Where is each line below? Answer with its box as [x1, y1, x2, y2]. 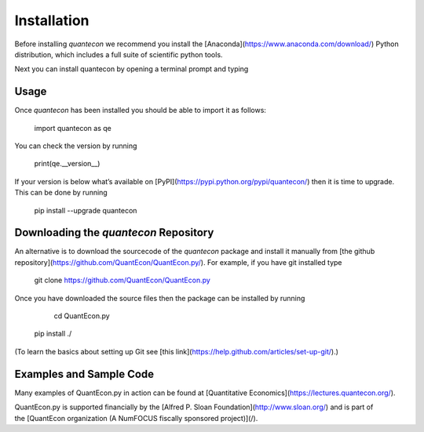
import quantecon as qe [34, 123, 111, 133]
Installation [14, 12, 90, 29]
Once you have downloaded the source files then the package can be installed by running [14, 293, 305, 303]
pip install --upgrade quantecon [34, 205, 137, 215]
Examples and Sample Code [14, 367, 155, 380]
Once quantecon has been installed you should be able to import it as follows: [14, 106, 267, 115]
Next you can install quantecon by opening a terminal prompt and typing [14, 64, 249, 74]
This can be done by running [14, 188, 108, 198]
